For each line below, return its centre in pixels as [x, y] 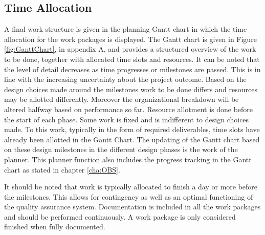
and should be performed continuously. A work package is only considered [120, 216]
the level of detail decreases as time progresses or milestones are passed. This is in [132, 69]
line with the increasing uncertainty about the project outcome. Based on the [125, 79]
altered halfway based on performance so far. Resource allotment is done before [129, 109]
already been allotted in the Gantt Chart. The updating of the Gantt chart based [132, 139]
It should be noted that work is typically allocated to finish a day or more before [131, 187]
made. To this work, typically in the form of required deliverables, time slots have [132, 129]
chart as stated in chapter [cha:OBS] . [62, 169]
